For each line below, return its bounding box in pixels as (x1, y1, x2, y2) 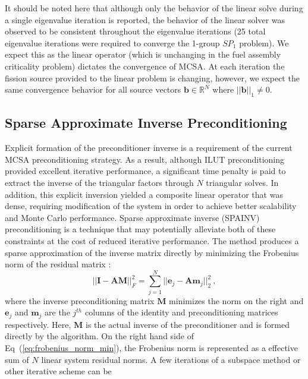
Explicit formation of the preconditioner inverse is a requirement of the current (5, 141, 293, 154)
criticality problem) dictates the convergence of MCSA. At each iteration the (5, 59, 285, 72)
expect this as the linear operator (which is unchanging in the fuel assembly (5, 48, 281, 61)
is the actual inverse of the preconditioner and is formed (86, 318, 290, 330)
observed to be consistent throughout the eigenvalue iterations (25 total (5, 25, 266, 37)
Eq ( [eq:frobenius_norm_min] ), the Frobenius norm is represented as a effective (5, 342, 298, 354)
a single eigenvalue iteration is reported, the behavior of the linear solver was (5, 13, 285, 26)
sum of (5, 353, 29, 365)
